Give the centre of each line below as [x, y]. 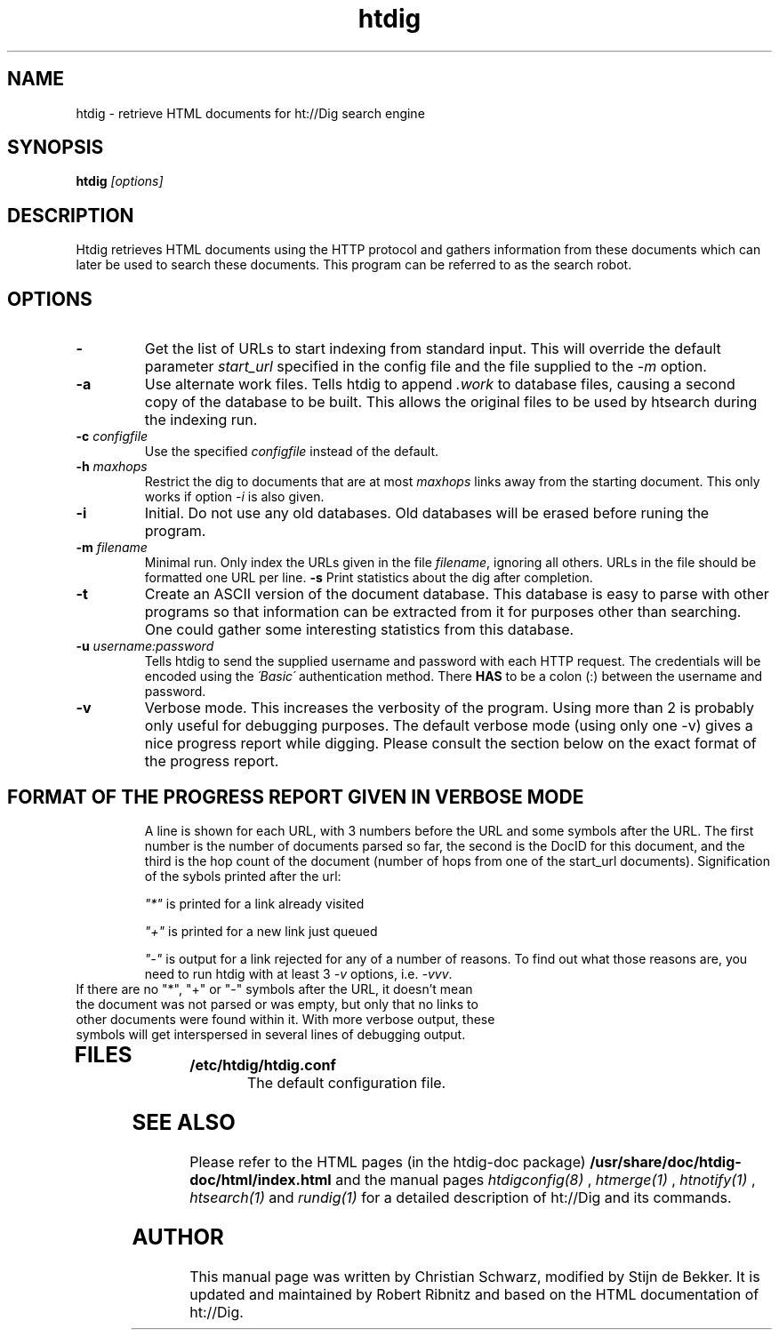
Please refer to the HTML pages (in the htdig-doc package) [388, 1161]
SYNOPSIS [56, 148]
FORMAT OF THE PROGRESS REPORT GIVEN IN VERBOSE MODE [296, 797]
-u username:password [145, 646]
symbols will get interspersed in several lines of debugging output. [271, 1034]
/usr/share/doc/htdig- [666, 1161]
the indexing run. [201, 420]
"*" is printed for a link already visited [254, 903]
